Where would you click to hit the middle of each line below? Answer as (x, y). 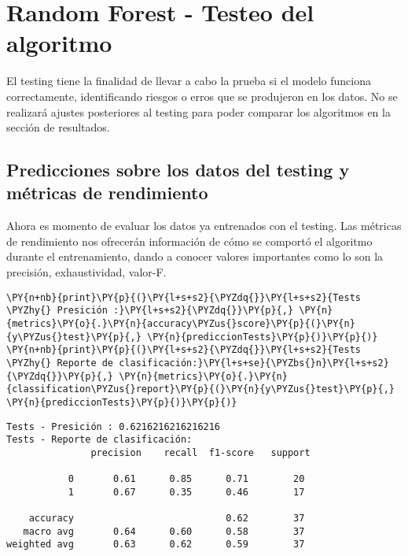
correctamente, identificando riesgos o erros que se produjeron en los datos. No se (202, 96)
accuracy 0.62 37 (167, 519)
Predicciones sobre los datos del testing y (178, 170)
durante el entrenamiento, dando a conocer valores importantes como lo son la (195, 256)
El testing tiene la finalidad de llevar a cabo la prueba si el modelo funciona (189, 81)
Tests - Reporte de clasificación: (99, 440)
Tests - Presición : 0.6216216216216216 (114, 426)
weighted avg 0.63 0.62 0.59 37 (156, 545)
